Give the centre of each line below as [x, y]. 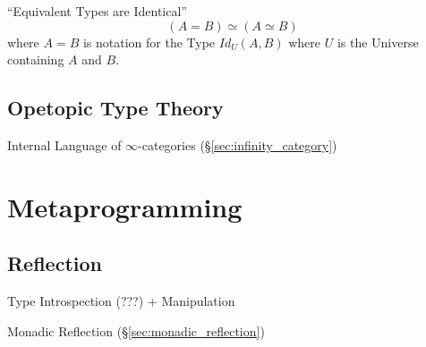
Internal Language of [64, 144]
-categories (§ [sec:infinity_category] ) [238, 144]
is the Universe [378, 42]
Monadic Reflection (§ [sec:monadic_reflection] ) [136, 330]
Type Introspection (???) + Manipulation [121, 301]
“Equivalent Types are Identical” [97, 11]
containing [36, 59]
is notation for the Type [149, 42]
